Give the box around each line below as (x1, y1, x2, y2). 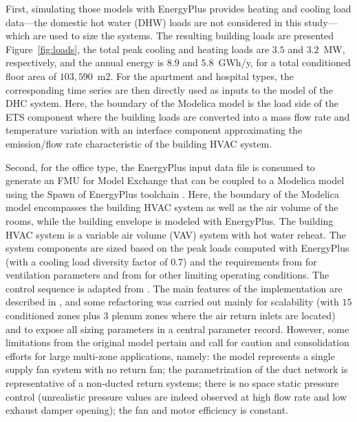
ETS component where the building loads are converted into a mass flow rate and (6, 109, 350, 123)
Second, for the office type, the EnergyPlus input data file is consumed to (6, 159, 315, 174)
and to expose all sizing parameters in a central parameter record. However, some (6, 321, 349, 336)
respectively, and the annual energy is (6, 55, 164, 70)
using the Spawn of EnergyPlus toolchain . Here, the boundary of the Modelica (6, 186, 339, 201)
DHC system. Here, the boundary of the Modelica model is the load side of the (6, 96, 338, 110)
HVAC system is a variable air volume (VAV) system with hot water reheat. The (6, 227, 346, 241)
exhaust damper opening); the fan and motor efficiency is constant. (6, 403, 288, 417)
